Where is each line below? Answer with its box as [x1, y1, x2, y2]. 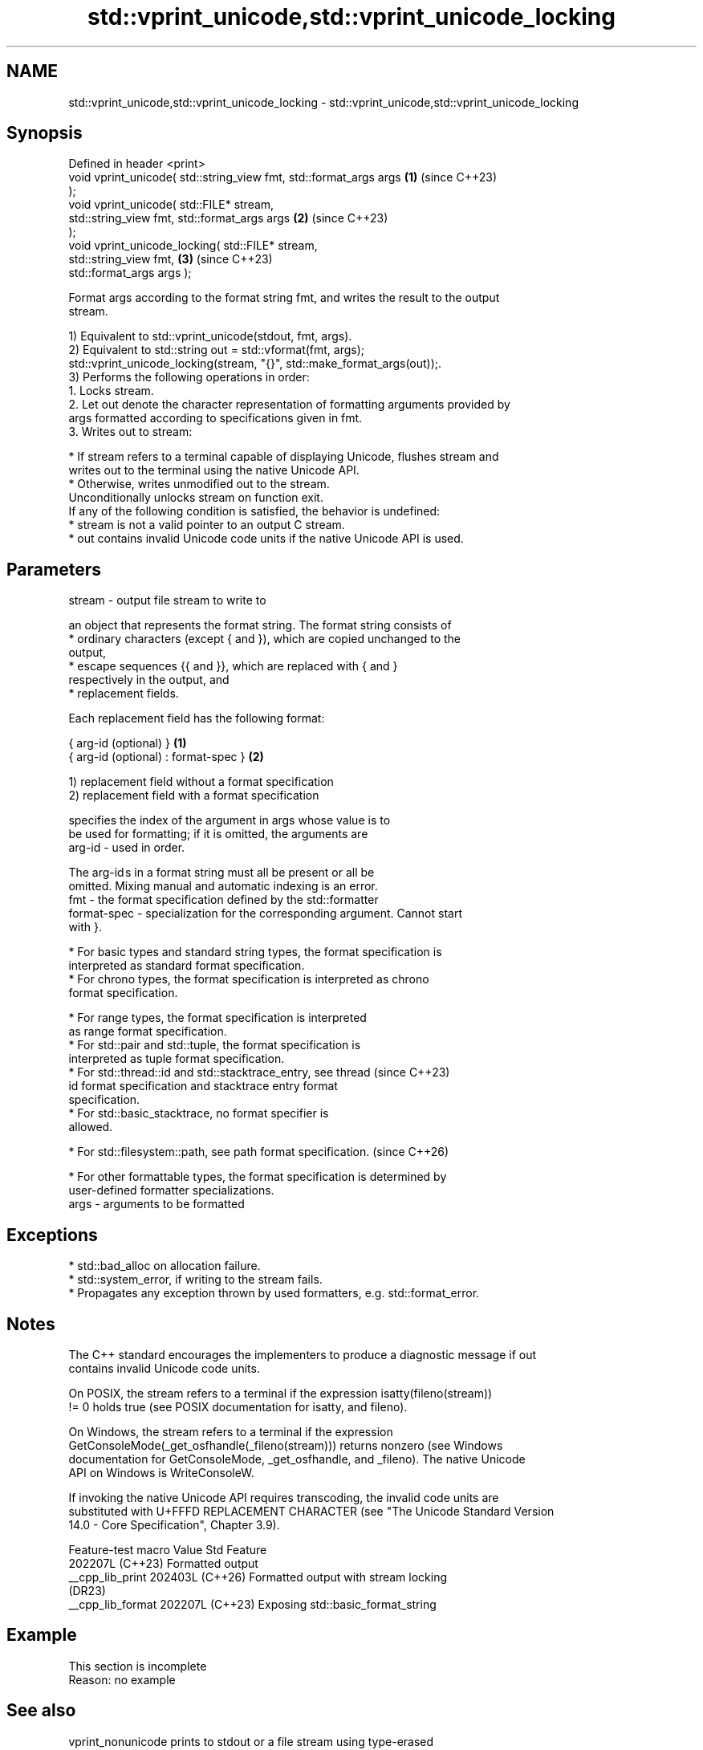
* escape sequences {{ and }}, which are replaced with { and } [68, 659, 398, 674]
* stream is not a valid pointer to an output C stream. [68, 518, 345, 532]
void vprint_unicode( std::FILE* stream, [68, 197, 274, 212]
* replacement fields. [68, 686, 179, 701]
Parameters [6, 559, 101, 580]
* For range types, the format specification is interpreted [68, 1011, 367, 1025]
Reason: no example [68, 1672, 176, 1687]
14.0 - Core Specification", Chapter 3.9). [68, 1517, 280, 1532]
